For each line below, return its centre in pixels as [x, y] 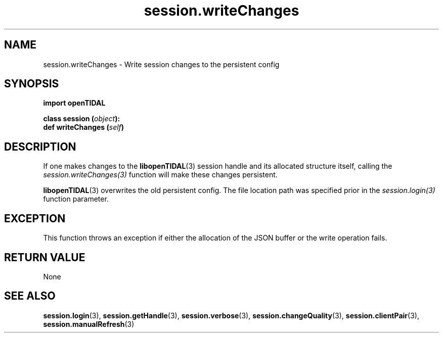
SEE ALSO [30, 296]
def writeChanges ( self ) [84, 127]
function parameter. [76, 199]
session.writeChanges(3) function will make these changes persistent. [160, 175]
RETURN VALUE [45, 257]
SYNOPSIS [32, 84]
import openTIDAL [74, 103]
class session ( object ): [82, 119]
